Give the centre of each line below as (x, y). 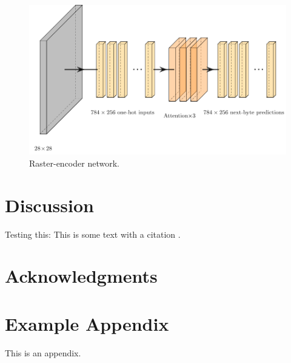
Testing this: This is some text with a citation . (93, 234)
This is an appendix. (43, 352)
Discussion (49, 205)
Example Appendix (87, 323)
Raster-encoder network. (74, 163)
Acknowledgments (81, 276)
